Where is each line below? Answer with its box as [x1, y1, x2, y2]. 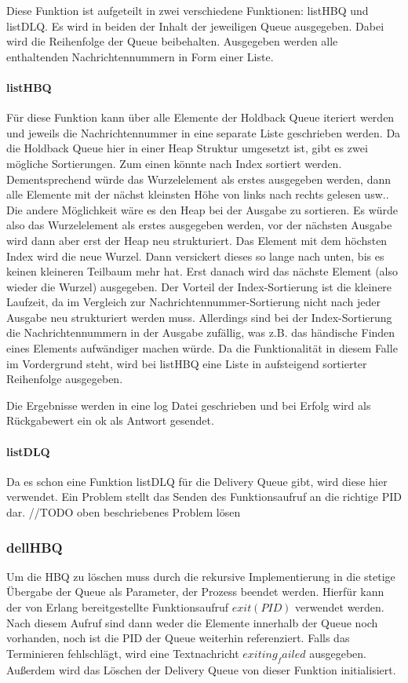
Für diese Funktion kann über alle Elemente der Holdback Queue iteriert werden [6, 109, 395, 126]
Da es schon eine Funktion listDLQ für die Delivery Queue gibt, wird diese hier [6, 473, 388, 489]
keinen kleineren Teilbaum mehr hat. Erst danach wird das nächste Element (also [6, 263, 399, 279]
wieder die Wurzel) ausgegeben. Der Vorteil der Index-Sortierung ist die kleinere [6, 278, 392, 294]
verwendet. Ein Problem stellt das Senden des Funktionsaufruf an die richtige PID [6, 488, 402, 505]
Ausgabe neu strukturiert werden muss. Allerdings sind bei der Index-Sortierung [6, 309, 392, 325]
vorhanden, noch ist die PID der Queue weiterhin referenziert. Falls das [6, 630, 350, 646]
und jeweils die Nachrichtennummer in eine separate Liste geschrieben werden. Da [6, 124, 401, 141]
